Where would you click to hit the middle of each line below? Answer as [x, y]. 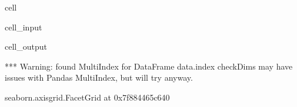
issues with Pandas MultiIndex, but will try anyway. [99, 77]
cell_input [24, 27]
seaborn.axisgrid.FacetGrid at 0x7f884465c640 [87, 97]
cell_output [26, 46]
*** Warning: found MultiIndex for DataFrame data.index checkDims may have [149, 66]
